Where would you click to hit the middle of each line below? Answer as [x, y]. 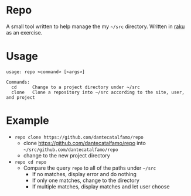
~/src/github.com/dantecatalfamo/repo [71, 150]
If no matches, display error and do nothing [84, 174]
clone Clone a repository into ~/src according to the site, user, [98, 92]
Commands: [18, 82]
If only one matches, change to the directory [86, 180]
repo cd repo [30, 162]
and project [21, 97]
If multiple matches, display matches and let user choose [101, 186]
